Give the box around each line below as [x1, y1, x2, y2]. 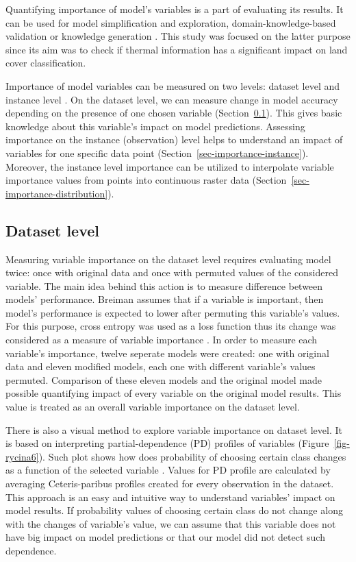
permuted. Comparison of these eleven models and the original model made [5, 372, 322, 387]
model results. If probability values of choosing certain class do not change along [5, 503, 343, 517]
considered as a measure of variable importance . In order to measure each [5, 332, 318, 347]
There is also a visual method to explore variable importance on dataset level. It [5, 422, 342, 437]
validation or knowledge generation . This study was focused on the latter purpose [5, 29, 351, 43]
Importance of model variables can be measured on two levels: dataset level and [5, 78, 340, 93]
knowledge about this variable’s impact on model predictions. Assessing [5, 119, 305, 133]
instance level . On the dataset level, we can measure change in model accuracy [5, 92, 338, 106]
